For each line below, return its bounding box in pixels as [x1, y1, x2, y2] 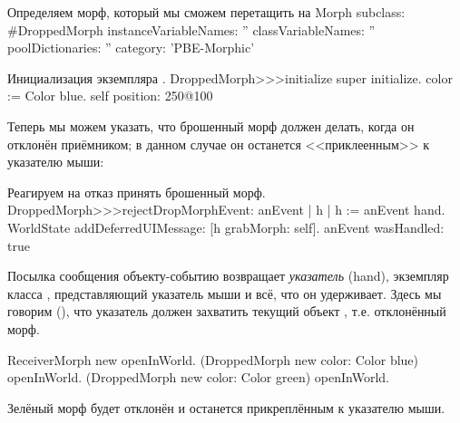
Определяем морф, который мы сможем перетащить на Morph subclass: [7, 3, 406, 21]
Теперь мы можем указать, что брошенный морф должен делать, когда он [7, 116, 415, 135]
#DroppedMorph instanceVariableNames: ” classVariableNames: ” [7, 20, 376, 39]
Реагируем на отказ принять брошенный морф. [7, 182, 266, 201]
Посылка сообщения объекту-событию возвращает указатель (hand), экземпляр [7, 266, 449, 285]
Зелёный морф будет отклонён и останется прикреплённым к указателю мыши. [7, 398, 445, 417]
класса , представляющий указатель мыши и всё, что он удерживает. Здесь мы [7, 284, 442, 303]
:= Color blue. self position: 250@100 [7, 86, 213, 105]
